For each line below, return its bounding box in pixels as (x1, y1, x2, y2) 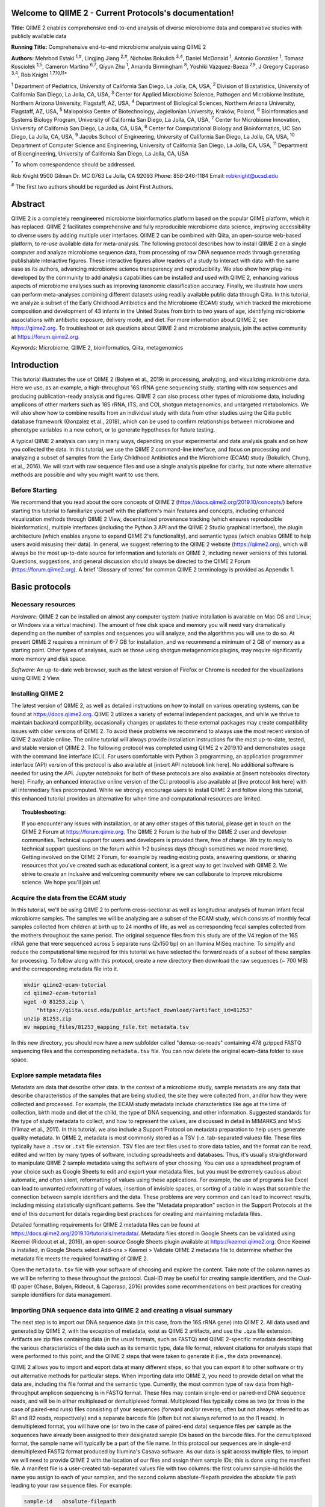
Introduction (11, 359, 59, 370)
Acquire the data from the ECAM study (11, 894, 126, 902)
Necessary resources (11, 600, 76, 609)
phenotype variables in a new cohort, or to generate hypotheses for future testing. (11, 426, 215, 433)
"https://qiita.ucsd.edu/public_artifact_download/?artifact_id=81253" (36, 1007, 253, 1014)
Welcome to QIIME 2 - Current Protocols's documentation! (11, 8, 234, 18)
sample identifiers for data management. (11, 1291, 112, 1298)
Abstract (11, 199, 45, 209)
